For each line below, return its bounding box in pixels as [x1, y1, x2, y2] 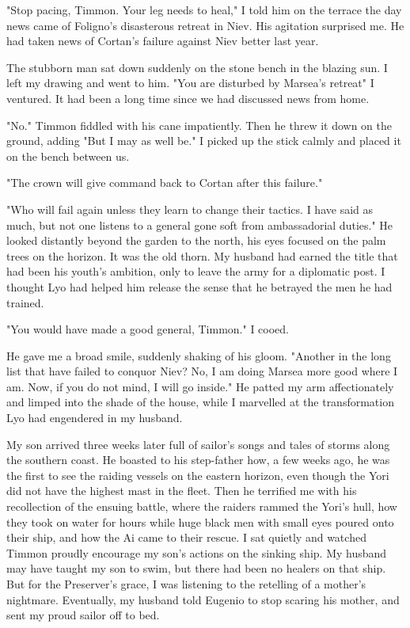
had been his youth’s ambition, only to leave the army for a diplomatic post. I [6, 263, 385, 280]
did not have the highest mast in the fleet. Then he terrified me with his [6, 482, 357, 499]
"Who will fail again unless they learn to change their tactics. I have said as [6, 200, 374, 217]
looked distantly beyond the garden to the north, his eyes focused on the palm [6, 232, 386, 249]
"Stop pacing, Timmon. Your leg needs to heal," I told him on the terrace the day [6, 2, 402, 17]
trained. [6, 294, 44, 310]
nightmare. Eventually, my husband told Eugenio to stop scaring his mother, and [6, 591, 400, 607]
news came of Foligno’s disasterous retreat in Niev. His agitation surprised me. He [6, 17, 404, 33]
